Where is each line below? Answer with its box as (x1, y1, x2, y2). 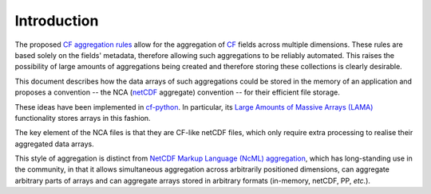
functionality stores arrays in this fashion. (14, 113, 151, 122)
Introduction (14, 12, 99, 29)
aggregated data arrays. (14, 139, 95, 149)
